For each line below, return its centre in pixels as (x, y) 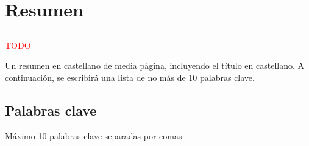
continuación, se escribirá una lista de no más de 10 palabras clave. (130, 77)
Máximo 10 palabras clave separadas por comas (94, 135)
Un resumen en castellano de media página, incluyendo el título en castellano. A (155, 65)
